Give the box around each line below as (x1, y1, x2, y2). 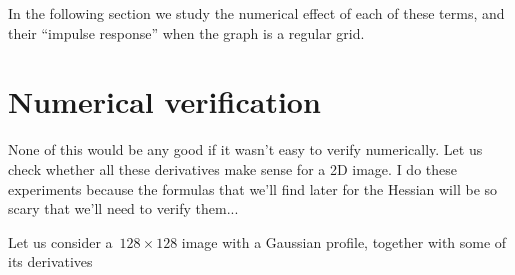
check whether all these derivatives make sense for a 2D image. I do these (8, 158, 457, 179)
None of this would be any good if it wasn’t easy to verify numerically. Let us (8, 139, 483, 160)
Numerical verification (8, 81, 321, 122)
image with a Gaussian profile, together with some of (181, 231, 507, 252)
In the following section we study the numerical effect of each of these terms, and (8, 3, 505, 23)
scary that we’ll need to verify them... (8, 198, 239, 219)
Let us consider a (8, 231, 113, 252)
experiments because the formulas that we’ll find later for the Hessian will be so (8, 178, 498, 199)
